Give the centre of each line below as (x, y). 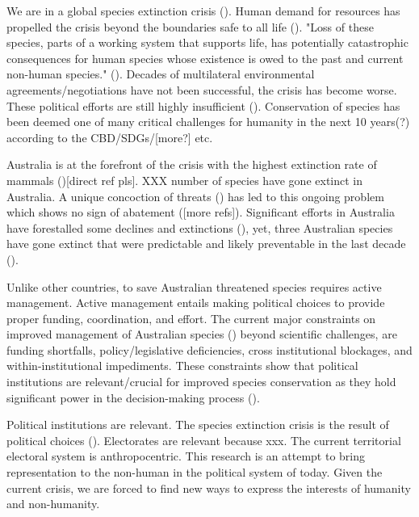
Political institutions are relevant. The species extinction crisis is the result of (198, 425)
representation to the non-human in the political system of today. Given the (195, 472)
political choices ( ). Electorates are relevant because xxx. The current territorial (204, 440)
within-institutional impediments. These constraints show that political (182, 366)
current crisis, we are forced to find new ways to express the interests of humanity (209, 488)
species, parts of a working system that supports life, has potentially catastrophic (207, 42)
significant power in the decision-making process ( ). (133, 397)
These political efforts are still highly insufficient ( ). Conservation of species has (203, 105)
